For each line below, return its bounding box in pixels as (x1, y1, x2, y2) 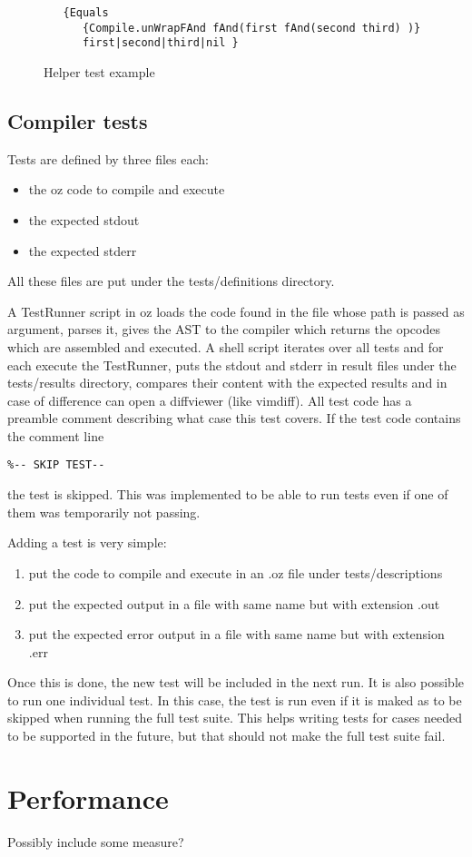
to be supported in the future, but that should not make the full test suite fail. (7, 726, 446, 745)
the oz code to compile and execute (28, 180, 225, 199)
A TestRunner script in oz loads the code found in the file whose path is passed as (7, 301, 465, 320)
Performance (7, 779, 169, 816)
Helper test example (44, 62, 155, 81)
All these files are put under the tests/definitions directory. (7, 271, 335, 291)
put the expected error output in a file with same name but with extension (28, 625, 445, 644)
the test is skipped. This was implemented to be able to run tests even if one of (7, 485, 448, 504)
